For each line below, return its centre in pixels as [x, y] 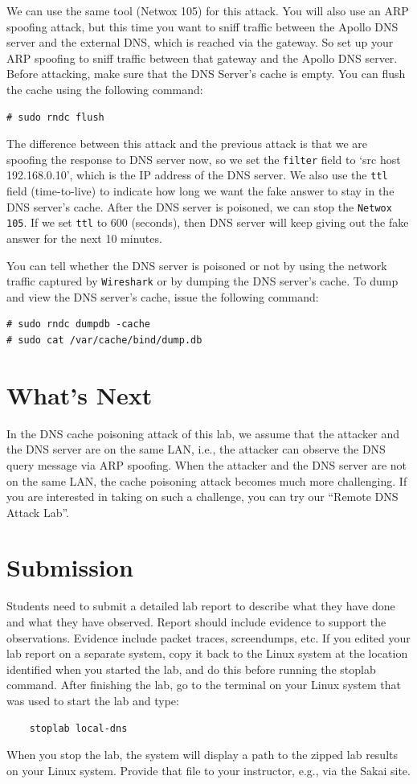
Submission [70, 567]
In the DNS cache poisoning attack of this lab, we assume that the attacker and [203, 433]
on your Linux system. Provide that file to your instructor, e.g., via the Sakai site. [208, 770]
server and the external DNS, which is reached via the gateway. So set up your [200, 42]
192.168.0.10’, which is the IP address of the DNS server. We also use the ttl [197, 175]
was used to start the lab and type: [93, 700]
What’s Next [80, 394]
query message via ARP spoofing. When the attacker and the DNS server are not [207, 464]
